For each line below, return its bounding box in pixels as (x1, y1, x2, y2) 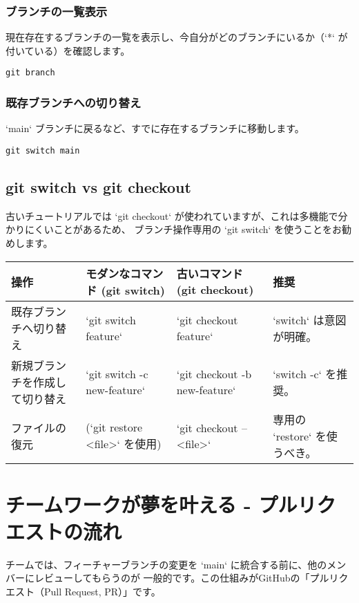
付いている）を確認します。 (6, 43, 130, 57)
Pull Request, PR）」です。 (43, 584, 161, 599)
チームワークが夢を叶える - (6, 490, 251, 518)
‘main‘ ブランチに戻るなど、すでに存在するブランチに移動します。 (6, 121, 304, 136)
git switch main (6, 145, 80, 156)
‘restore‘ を (273, 427, 327, 444)
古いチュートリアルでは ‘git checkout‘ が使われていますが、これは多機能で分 (6, 208, 348, 223)
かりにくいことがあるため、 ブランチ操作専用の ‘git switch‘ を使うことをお (6, 222, 342, 236)
